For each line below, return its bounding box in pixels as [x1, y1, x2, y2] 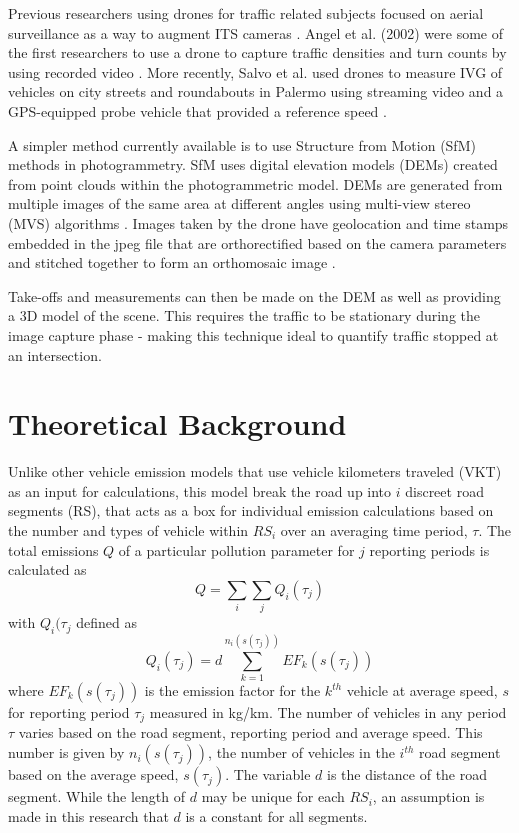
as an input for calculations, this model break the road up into [8, 480, 392, 501]
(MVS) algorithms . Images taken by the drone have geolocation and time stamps [8, 212, 509, 233]
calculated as [8, 559, 87, 580]
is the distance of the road [326, 764, 488, 785]
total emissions [8, 539, 99, 560]
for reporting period [8, 702, 130, 723]
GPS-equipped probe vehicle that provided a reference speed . [8, 100, 387, 121]
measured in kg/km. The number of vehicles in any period [149, 702, 507, 723]
